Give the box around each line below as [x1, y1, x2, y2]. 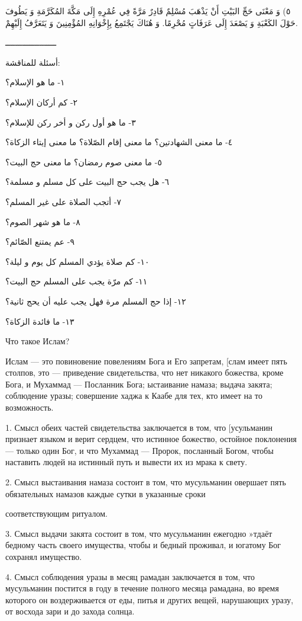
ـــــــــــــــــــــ [5, 36, 57, 49]
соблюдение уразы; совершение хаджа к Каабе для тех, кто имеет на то [5, 389, 262, 402]
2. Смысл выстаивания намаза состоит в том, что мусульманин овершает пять [5, 476, 286, 488]
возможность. [5, 401, 54, 414]
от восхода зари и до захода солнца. [5, 605, 135, 617]
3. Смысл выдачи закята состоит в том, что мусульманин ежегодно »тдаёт [5, 527, 272, 539]
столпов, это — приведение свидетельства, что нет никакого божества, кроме [5, 366, 284, 379]
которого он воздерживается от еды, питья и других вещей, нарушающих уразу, [5, 593, 294, 606]
